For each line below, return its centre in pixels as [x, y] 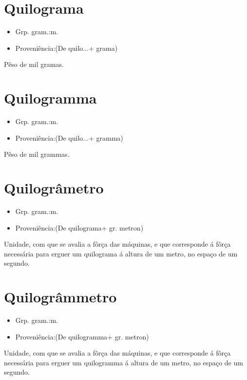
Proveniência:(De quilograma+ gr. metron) [79, 227]
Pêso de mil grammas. [37, 154]
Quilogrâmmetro [60, 297]
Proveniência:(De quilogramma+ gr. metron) [82, 336]
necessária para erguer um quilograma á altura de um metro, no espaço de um [121, 253]
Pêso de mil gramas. [34, 64]
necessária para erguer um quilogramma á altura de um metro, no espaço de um [123, 362]
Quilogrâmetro [54, 188]
